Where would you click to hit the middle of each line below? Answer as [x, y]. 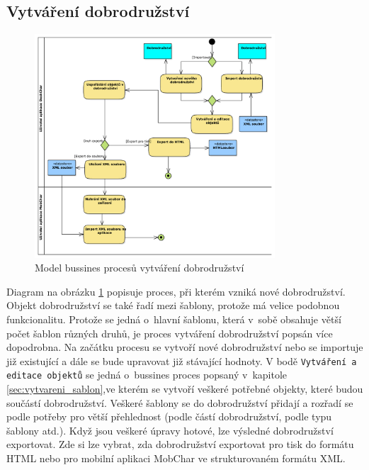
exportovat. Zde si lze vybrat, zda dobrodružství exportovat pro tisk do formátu [180, 444]
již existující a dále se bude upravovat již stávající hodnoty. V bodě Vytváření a [182, 360]
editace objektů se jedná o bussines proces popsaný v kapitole [147, 375]
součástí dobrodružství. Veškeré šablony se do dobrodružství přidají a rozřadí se [180, 402]
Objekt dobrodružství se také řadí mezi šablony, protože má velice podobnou [173, 305]
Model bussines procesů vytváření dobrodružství [140, 268]
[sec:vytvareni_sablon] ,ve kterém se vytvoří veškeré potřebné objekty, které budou [185, 388]
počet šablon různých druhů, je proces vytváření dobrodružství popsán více [170, 333]
